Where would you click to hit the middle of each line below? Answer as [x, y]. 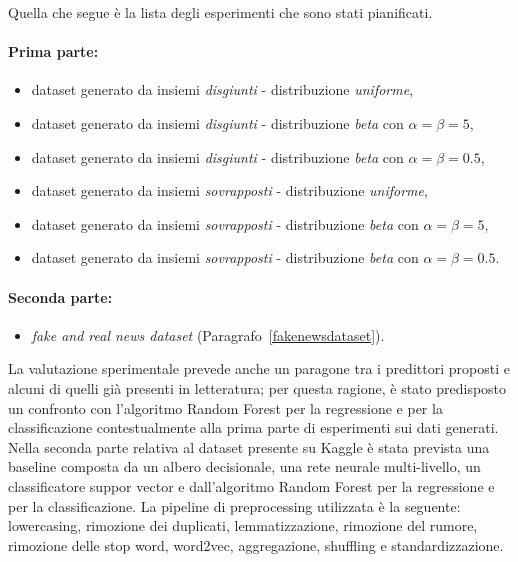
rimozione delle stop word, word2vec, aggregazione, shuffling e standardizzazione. [256, 544]
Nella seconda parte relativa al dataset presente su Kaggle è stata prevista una [249, 446]
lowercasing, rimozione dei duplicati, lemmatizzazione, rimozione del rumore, [243, 525]
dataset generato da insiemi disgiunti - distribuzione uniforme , [222, 89]
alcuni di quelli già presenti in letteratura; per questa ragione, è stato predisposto [257, 387]
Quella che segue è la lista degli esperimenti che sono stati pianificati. [220, 12]
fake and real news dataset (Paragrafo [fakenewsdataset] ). [208, 334]
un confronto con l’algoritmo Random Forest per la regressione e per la [225, 407]
